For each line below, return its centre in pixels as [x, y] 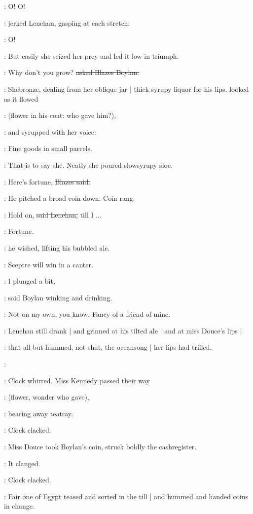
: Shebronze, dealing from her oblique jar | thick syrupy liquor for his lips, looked [126, 89]
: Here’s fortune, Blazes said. [47, 181]
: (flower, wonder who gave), [47, 397]
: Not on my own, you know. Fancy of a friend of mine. [87, 314]
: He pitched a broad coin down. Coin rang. [70, 198]
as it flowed [21, 98]
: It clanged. [22, 463]
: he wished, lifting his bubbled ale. [57, 247]
